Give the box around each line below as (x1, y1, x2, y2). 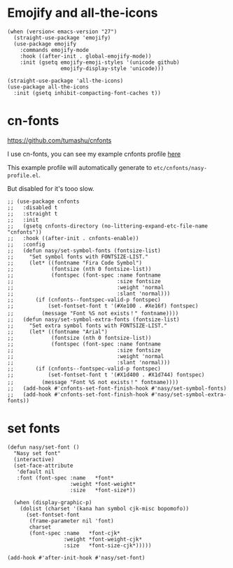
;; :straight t (7, 210, 58, 217)
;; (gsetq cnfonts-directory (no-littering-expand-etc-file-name (7, 223, 209, 230)
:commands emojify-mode (20, 46, 90, 53)
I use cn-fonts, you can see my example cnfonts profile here (7, 150, 181, 158)
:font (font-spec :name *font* (16, 474, 114, 482)
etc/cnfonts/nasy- (153, 164, 208, 171)
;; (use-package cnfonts (7, 198, 80, 205)
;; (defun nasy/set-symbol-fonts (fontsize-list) (7, 247, 161, 254)
